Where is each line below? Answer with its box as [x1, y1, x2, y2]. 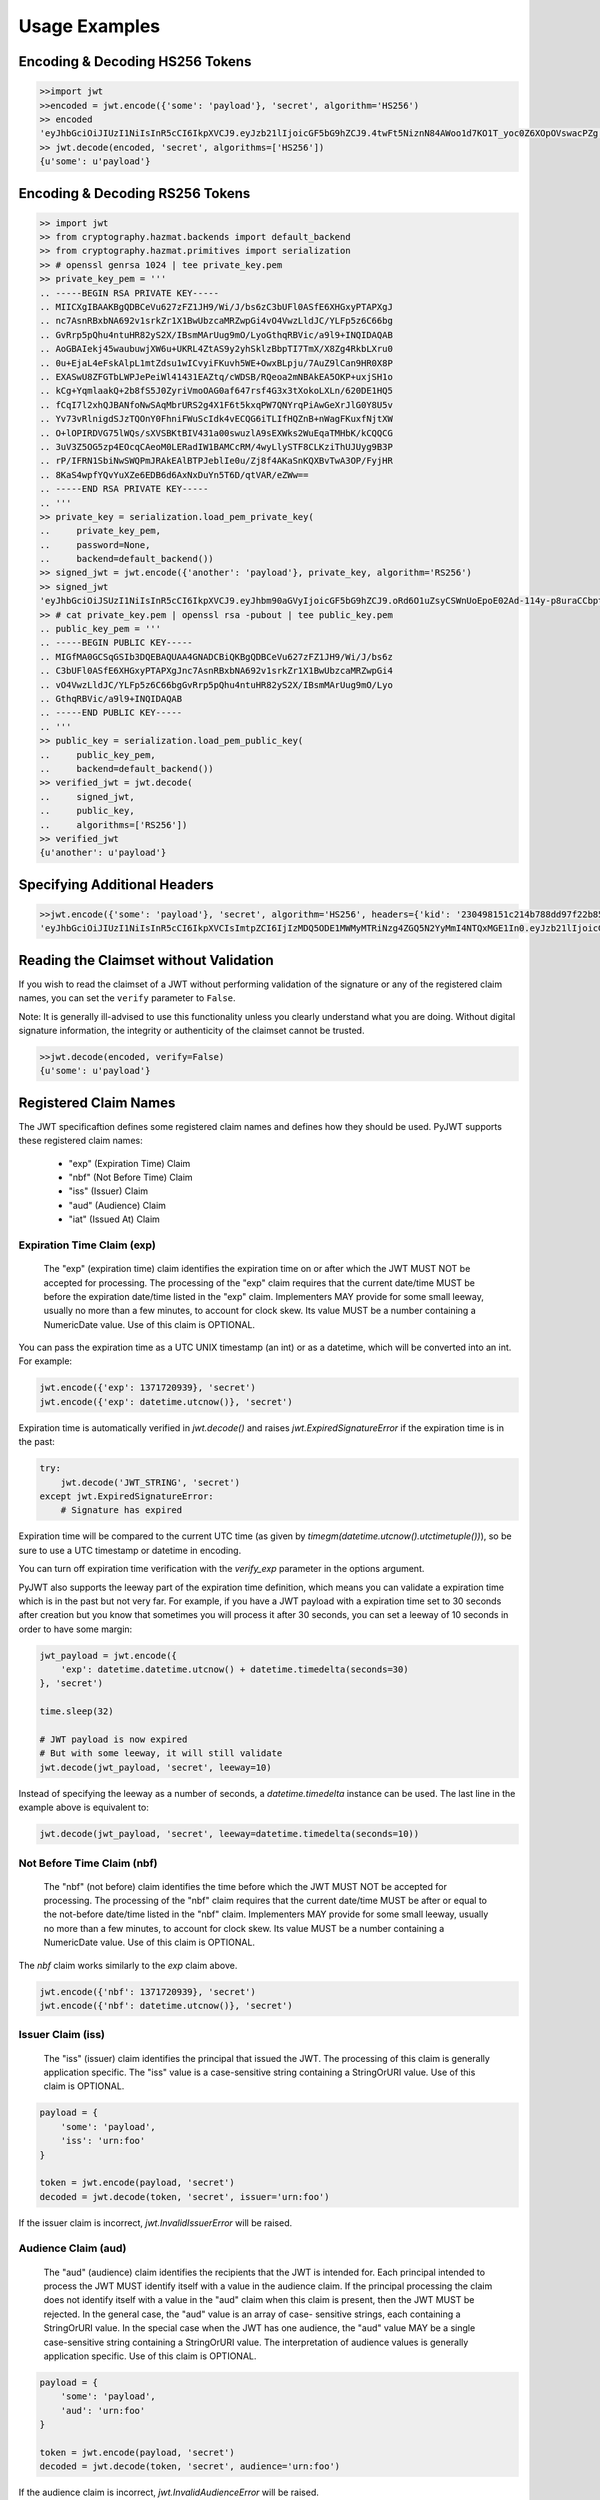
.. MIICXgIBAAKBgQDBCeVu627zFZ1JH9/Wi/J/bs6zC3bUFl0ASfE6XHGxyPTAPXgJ [39, 301, 394, 313]
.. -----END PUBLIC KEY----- [39, 707, 183, 719]
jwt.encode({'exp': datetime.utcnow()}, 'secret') [39, 1396, 294, 1407]
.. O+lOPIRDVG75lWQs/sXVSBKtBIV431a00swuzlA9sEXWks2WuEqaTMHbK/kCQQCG [39, 427, 394, 439]
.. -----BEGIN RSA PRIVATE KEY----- [39, 287, 220, 299]
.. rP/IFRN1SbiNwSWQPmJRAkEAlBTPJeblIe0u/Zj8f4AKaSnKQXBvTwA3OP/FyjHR [39, 455, 394, 467]
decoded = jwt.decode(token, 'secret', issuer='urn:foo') [39, 2191, 330, 2202]
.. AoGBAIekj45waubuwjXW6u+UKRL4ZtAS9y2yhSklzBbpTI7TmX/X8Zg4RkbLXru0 [39, 343, 394, 355]
